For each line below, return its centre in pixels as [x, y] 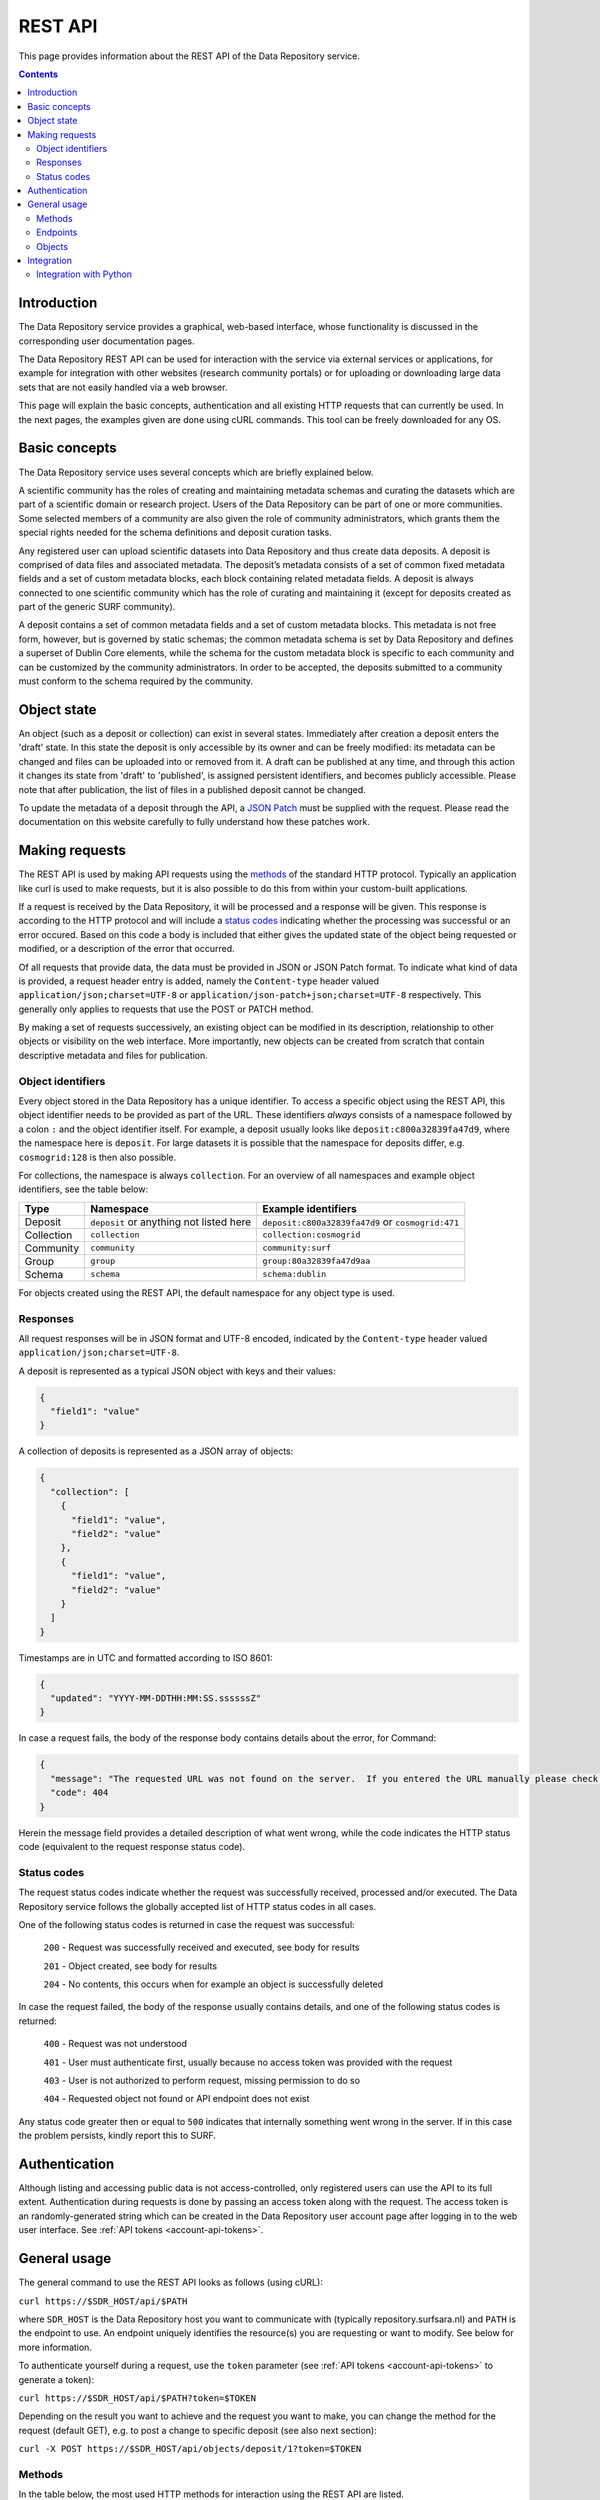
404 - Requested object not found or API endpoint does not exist [176, 2099]
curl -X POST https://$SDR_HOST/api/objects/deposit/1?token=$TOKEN [190, 2449]
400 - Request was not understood [115, 2044]
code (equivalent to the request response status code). [131, 1846]
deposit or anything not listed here [171, 1222]
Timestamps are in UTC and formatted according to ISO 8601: [145, 1657]
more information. [55, 2347]
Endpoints [57, 232]
